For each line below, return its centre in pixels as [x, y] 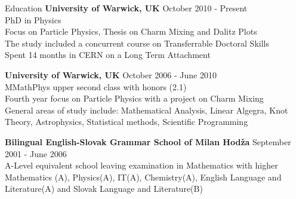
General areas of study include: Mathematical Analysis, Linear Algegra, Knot [147, 110]
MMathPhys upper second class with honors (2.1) [96, 86]
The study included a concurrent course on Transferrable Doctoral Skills [137, 43]
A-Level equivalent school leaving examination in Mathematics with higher [141, 165]
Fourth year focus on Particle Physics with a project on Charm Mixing [134, 98]
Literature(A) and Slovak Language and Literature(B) [104, 189]
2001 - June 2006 [36, 153]
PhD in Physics [33, 19]
